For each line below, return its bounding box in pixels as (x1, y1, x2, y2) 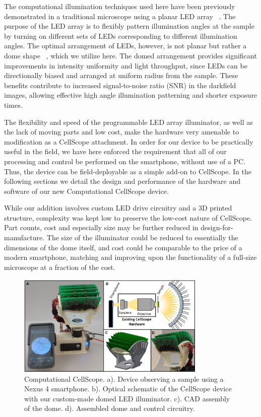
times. (4, 99, 23, 110)
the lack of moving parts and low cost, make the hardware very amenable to (4, 126, 239, 137)
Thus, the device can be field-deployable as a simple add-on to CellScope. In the (4, 166, 251, 176)
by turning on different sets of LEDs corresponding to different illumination (4, 30, 237, 41)
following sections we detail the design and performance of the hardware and (4, 176, 240, 186)
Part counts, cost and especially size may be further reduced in (4, 222, 199, 233)
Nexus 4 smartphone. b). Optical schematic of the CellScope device (24, 383, 232, 394)
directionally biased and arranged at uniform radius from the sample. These (4, 70, 238, 81)
